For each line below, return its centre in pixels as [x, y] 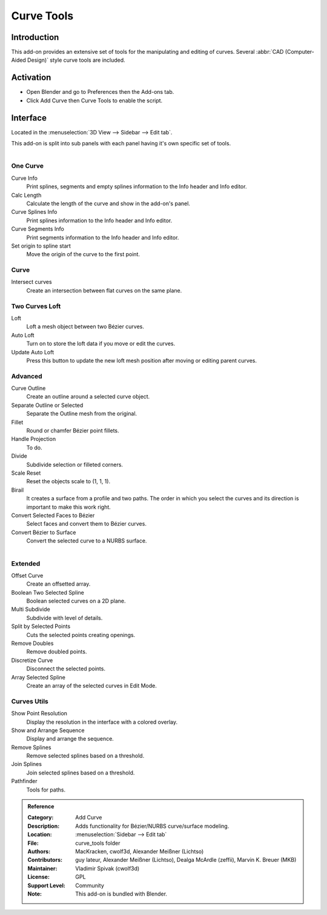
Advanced [27, 376]
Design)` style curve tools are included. [76, 60]
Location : [40, 834]
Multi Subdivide [31, 609]
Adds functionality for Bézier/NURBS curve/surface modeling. [152, 826]
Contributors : [45, 860]
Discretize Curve [32, 660]
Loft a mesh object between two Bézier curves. [85, 326]
